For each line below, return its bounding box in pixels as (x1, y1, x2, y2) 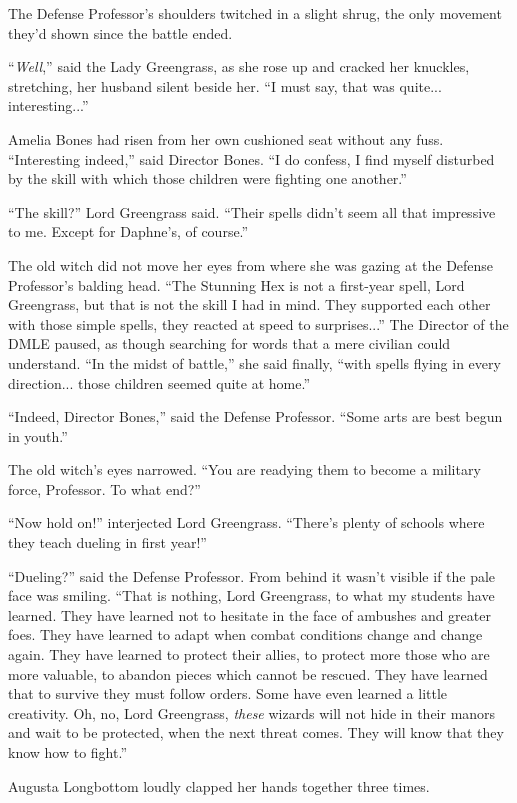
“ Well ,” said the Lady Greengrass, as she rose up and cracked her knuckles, (8, 56, 470, 77)
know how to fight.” (8, 742, 127, 762)
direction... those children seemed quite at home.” (8, 372, 310, 393)
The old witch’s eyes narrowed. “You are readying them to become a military (8, 459, 481, 480)
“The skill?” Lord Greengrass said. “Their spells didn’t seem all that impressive (8, 201, 496, 222)
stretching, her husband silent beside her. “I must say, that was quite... (8, 75, 442, 96)
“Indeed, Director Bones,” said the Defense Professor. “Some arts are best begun (8, 406, 503, 427)
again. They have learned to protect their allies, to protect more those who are (8, 644, 490, 665)
